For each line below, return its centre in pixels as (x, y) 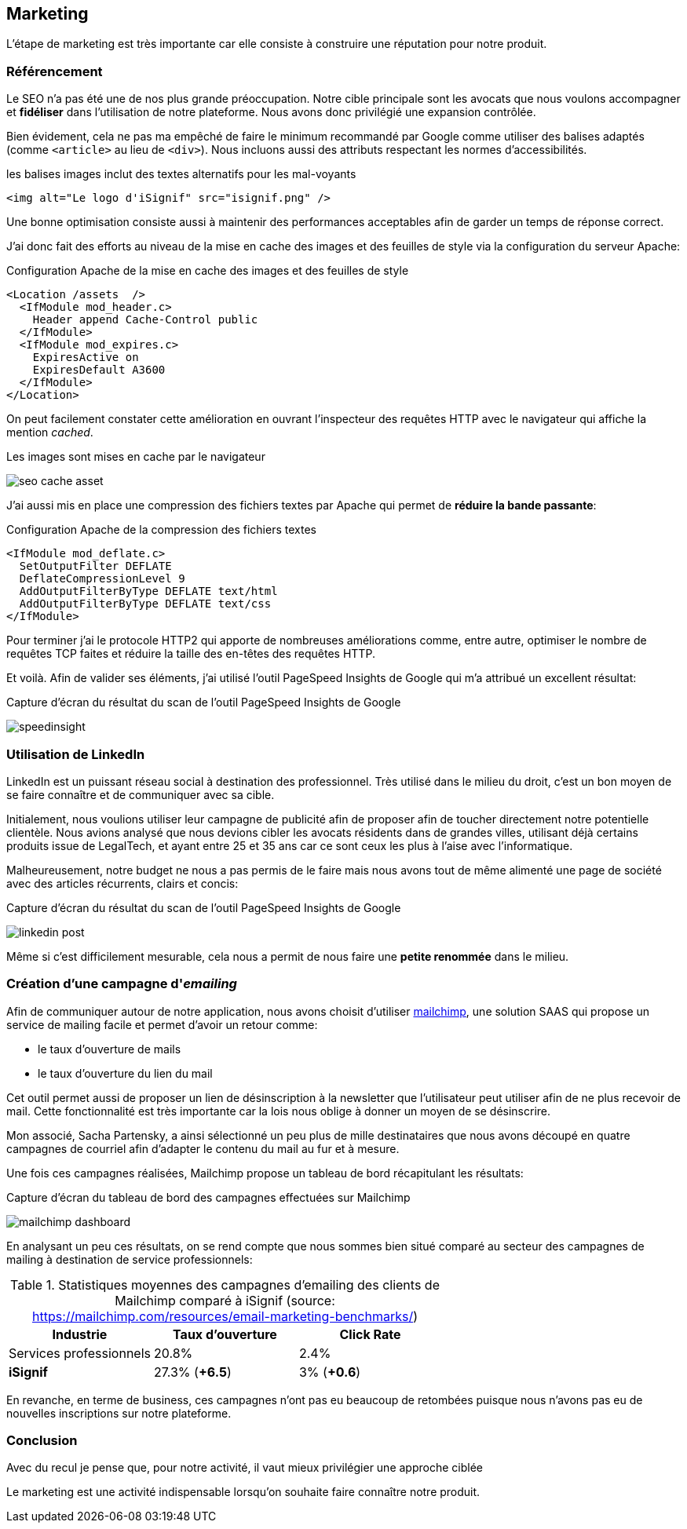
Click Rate (370, 1334)
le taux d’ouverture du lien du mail (125, 1073)
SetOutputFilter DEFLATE (95, 566)
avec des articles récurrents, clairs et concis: (122, 883)
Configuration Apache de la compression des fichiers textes (161, 530)
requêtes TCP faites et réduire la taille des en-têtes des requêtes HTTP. (191, 654)
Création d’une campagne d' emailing (122, 984)
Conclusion (42, 1441)
